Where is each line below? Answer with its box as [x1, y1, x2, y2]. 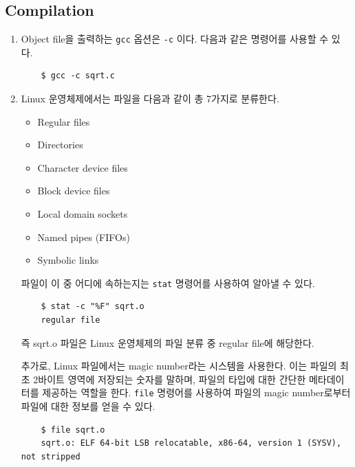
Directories [37, 137, 83, 152]
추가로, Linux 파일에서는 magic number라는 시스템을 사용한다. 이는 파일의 [21, 358, 337, 373]
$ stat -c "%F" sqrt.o [41, 301, 144, 312]
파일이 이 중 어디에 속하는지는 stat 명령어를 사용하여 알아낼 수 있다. [21, 275, 315, 290]
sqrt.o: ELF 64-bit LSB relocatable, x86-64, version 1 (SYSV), [41, 438, 342, 448]
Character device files [37, 160, 128, 174]
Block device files [37, 183, 110, 198]
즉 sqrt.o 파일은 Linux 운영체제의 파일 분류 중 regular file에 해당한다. [21, 335, 314, 350]
